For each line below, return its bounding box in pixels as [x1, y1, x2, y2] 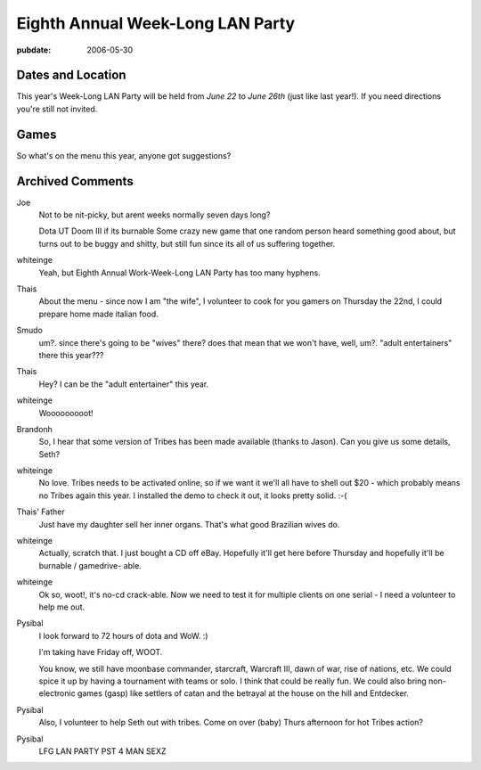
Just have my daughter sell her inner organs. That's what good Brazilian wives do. [38, 519, 340, 529]
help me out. [38, 602, 85, 612]
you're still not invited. [16, 103, 98, 114]
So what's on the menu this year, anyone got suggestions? [16, 150, 232, 160]
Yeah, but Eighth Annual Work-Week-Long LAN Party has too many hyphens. [38, 267, 321, 278]
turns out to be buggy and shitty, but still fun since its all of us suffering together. [38, 238, 336, 249]
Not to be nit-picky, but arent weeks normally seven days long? [38, 209, 271, 220]
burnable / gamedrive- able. [38, 560, 142, 570]
